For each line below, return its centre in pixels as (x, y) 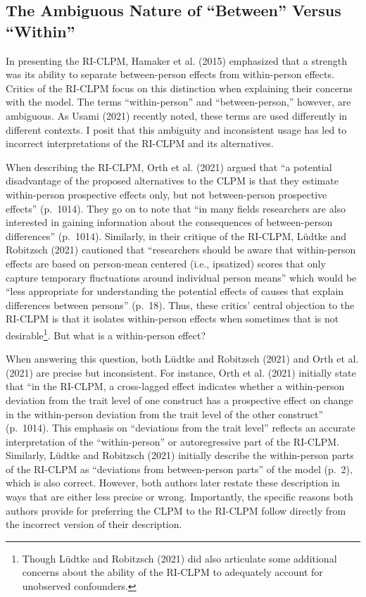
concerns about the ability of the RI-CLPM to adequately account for (172, 572)
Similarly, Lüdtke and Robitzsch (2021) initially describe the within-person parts (180, 455)
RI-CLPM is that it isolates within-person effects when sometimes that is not (172, 319)
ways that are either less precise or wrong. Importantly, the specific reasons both (179, 497)
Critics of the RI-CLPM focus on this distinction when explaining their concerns (179, 88)
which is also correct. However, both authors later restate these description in (173, 483)
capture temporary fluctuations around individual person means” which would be (181, 277)
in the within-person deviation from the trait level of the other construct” (165, 414)
